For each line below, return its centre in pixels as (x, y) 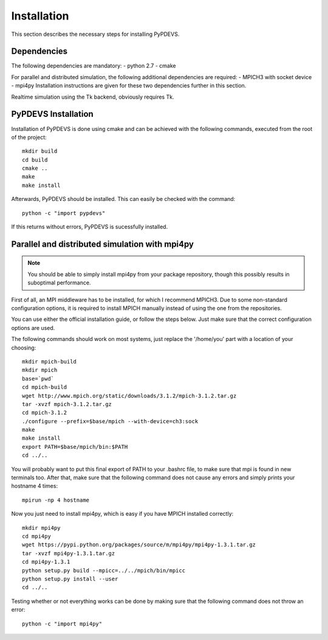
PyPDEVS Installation (52, 114)
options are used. (33, 328)
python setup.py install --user (70, 579)
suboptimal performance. (59, 283)
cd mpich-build (45, 387)
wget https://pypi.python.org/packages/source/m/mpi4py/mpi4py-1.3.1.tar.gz (139, 545)
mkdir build (40, 151)
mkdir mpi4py (41, 528)
